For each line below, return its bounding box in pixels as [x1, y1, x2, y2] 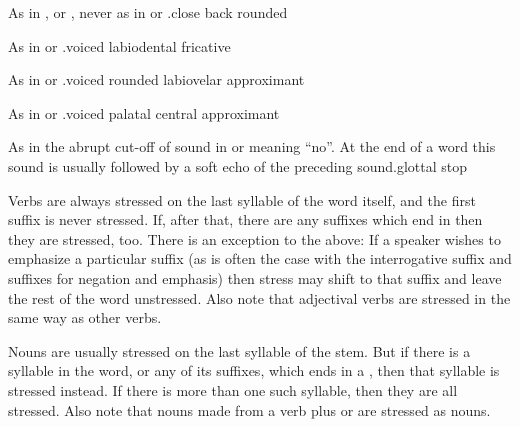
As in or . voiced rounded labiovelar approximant [8, 69, 305, 90]
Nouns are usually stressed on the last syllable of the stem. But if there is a [8, 340, 471, 361]
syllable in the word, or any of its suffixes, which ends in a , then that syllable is [8, 360, 500, 381]
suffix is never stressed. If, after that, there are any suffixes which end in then [8, 209, 483, 230]
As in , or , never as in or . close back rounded [8, 2, 288, 22]
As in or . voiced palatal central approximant [8, 102, 280, 123]
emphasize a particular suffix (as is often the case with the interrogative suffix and [8, 248, 512, 269]
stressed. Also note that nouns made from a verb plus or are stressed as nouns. [8, 399, 491, 420]
